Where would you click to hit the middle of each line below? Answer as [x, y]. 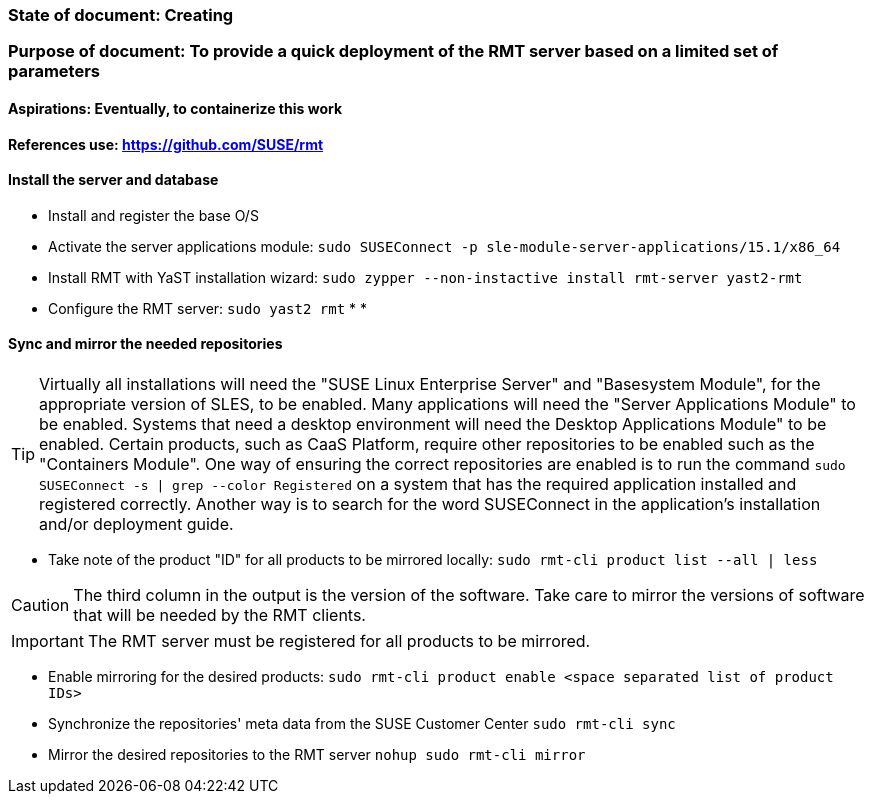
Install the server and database [113, 180]
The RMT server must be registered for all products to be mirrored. [339, 641]
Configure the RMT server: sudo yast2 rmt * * [208, 308]
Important [47, 641]
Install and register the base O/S [153, 215]
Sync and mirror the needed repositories [145, 344]
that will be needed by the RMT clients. [219, 615]
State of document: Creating [121, 15]
